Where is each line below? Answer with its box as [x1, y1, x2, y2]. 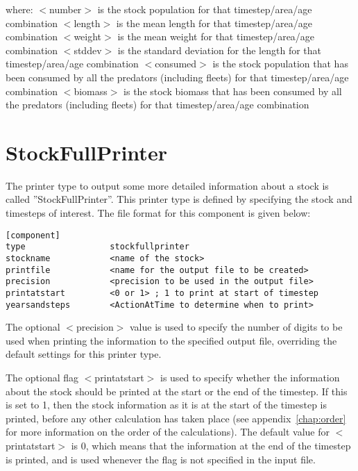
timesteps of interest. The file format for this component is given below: [6, 206, 311, 220]
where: [6, 2, 33, 16]
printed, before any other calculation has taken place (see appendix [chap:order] [6, 411, 346, 425]
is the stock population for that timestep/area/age [97, 2, 312, 16]
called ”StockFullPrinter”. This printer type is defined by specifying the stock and [6, 192, 352, 206]
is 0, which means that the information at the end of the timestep [71, 438, 351, 452]
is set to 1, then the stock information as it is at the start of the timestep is [6, 397, 327, 412]
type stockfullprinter [6, 242, 189, 252]
